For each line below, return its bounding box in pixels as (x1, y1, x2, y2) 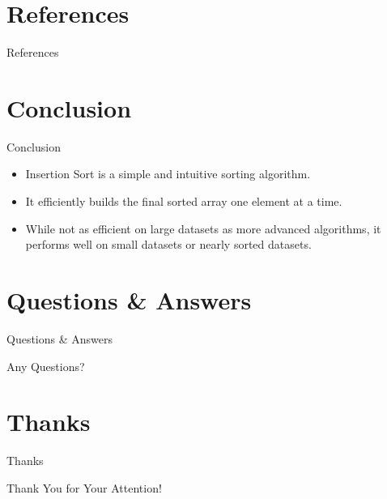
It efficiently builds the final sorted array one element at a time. (25, 193, 342, 210)
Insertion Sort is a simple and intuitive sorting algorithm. (25, 165, 311, 182)
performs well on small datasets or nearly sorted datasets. (25, 236, 312, 253)
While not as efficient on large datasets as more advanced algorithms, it (25, 220, 381, 237)
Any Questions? (6, 357, 85, 374)
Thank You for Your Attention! (6, 479, 162, 496)
